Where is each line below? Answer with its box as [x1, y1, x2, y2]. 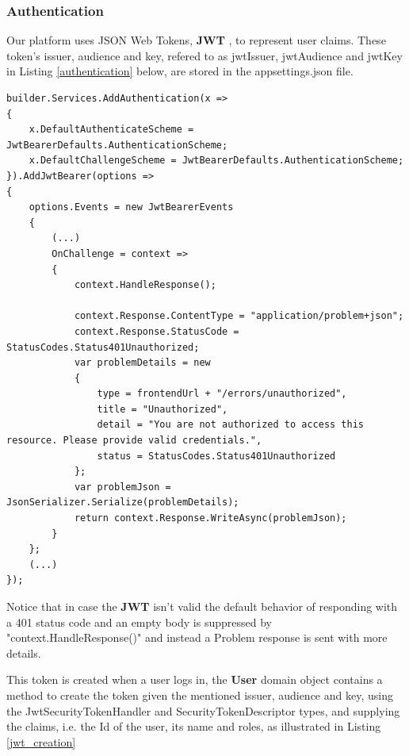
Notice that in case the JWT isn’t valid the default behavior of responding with [6, 598, 398, 614]
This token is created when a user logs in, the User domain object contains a [6, 671, 383, 688]
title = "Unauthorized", [97, 403, 228, 415]
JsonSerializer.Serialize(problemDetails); [6, 497, 239, 508]
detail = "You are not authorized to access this [97, 419, 365, 431]
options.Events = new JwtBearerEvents [29, 201, 234, 213]
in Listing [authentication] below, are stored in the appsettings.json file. [6, 63, 354, 79]
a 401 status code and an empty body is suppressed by [6, 613, 272, 630]
